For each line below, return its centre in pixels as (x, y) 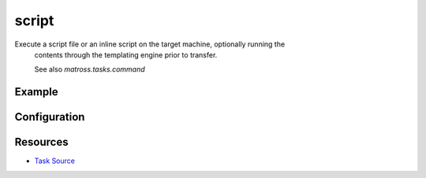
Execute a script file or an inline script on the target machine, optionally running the (150, 44)
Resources (41, 142)
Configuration (50, 117)
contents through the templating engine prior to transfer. (126, 54)
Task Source (54, 161)
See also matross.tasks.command (90, 69)
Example (36, 92)
